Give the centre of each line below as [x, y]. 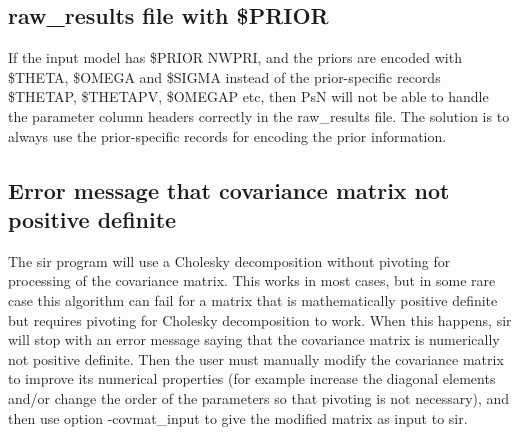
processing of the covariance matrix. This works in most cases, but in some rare [252, 280]
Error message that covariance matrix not [229, 189]
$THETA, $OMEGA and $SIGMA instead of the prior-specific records [224, 76]
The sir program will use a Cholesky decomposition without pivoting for [229, 260]
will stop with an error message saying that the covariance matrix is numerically [254, 339]
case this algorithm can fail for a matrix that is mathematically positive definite [253, 299]
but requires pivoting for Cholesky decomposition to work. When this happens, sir [260, 319]
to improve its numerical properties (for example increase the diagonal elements [252, 378]
